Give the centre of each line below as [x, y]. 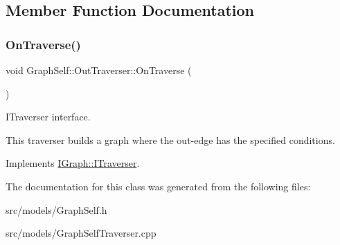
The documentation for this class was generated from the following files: [158, 186]
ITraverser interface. [48, 117]
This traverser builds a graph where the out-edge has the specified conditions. [170, 139]
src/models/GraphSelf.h [56, 209]
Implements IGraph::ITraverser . [73, 163]
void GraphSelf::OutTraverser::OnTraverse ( [99, 70]
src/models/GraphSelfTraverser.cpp [81, 233]
